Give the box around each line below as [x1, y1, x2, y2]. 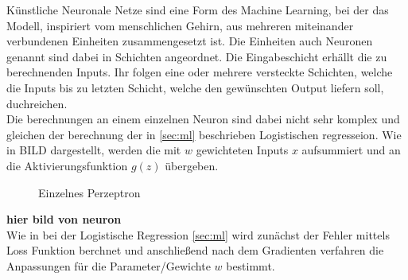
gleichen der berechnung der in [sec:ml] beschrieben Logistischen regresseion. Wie [6, 126, 402, 142]
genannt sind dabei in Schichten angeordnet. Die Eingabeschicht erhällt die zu [6, 48, 387, 64]
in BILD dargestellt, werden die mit [6, 142, 181, 158]
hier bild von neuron [6, 211, 122, 227]
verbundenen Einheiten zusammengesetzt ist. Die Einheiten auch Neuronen [6, 33, 373, 49]
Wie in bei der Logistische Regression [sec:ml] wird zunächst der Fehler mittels [6, 226, 390, 243]
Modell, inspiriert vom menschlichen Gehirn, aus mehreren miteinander [6, 17, 354, 33]
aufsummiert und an [301, 142, 401, 158]
